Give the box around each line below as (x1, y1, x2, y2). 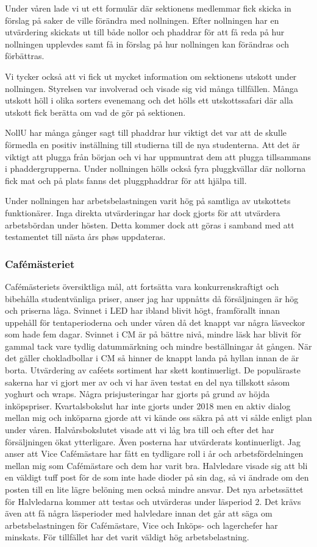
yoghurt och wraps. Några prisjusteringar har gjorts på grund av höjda (5, 387, 270, 400)
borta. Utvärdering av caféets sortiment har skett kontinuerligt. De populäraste (5, 364, 301, 376)
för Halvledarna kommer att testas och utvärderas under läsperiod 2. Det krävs (5, 495, 301, 507)
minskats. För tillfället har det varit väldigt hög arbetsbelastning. (5, 531, 249, 543)
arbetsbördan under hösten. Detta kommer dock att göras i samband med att (5, 218, 294, 231)
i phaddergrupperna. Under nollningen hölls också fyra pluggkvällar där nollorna (5, 162, 306, 175)
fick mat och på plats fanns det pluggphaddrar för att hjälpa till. (5, 174, 247, 186)
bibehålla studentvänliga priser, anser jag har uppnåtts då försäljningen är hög (5, 292, 299, 305)
